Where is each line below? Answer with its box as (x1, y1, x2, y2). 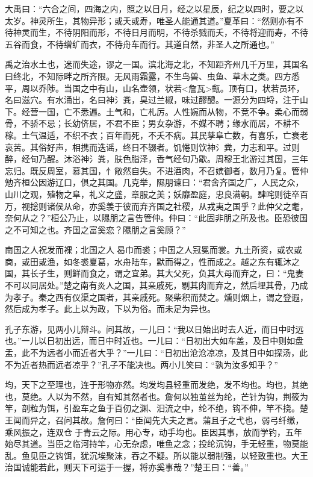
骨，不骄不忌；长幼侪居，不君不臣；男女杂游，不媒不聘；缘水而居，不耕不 (5, 117, 300, 129)
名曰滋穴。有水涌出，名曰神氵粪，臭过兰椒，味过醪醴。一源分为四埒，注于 (5, 93, 300, 106)
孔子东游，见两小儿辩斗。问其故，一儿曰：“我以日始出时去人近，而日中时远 (5, 322, 304, 335)
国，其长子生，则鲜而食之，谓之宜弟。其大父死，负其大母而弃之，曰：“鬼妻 (5, 267, 304, 279)
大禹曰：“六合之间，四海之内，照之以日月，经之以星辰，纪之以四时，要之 (5, 2, 296, 14)
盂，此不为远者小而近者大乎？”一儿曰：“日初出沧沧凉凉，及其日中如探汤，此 (5, 346, 308, 359)
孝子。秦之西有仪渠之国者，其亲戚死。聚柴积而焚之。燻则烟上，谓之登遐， (13, 290, 308, 303)
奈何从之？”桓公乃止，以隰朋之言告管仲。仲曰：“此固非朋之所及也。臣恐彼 (5, 211, 300, 224)
